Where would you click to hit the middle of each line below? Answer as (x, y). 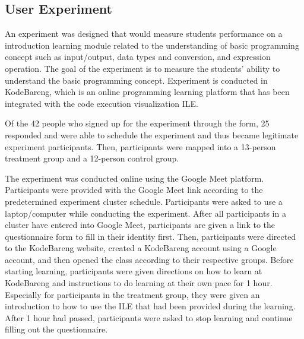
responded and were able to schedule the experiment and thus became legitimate (152, 134)
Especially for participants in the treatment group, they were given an (132, 294)
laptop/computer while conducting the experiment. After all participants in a (145, 213)
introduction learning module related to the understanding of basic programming (152, 45)
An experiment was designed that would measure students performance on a (144, 34)
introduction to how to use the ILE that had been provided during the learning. (150, 306)
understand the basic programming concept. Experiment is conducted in (136, 80)
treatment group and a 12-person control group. (92, 158)
